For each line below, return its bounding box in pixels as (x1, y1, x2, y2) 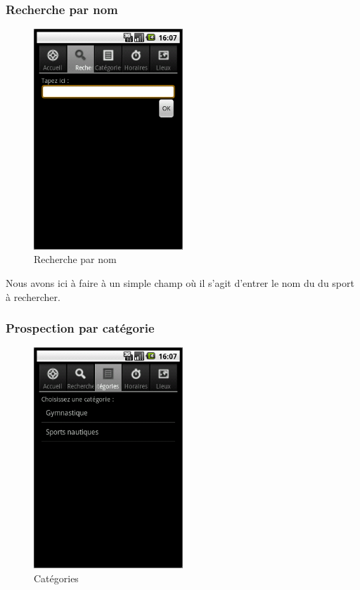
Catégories (34, 570, 79, 585)
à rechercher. (6, 289, 60, 304)
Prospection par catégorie (6, 319, 155, 337)
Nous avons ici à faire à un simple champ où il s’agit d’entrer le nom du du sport (6, 275, 354, 290)
